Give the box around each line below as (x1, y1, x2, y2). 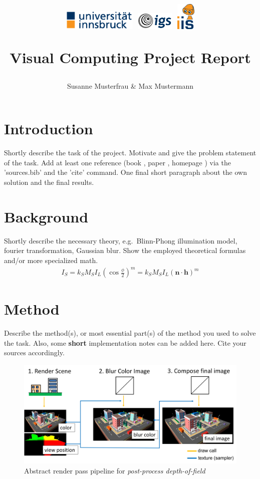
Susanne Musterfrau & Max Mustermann (67, 80, 193, 91)
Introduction (4, 118, 93, 139)
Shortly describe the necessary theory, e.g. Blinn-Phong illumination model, (4, 235, 237, 246)
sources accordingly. (4, 347, 65, 358)
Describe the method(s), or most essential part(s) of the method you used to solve (4, 328, 256, 338)
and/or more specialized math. (4, 255, 98, 265)
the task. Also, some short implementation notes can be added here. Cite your (4, 337, 246, 348)
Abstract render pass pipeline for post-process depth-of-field (24, 465, 205, 475)
